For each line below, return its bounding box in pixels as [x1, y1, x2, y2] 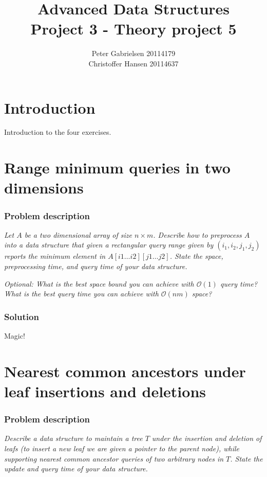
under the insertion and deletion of [151, 433, 262, 444]
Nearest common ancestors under [4, 360, 246, 381]
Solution [4, 310, 39, 323]
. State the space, [169, 251, 223, 261]
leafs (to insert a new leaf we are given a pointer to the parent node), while [4, 443, 240, 453]
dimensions [4, 177, 84, 198]
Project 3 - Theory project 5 [30, 18, 237, 39]
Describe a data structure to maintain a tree [4, 433, 143, 444]
